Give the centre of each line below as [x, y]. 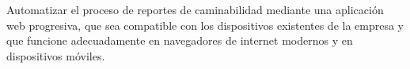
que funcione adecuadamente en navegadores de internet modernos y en [180, 40]
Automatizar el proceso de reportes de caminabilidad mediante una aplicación [195, 9]
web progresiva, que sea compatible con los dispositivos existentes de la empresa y [205, 25]
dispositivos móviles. [56, 55]
